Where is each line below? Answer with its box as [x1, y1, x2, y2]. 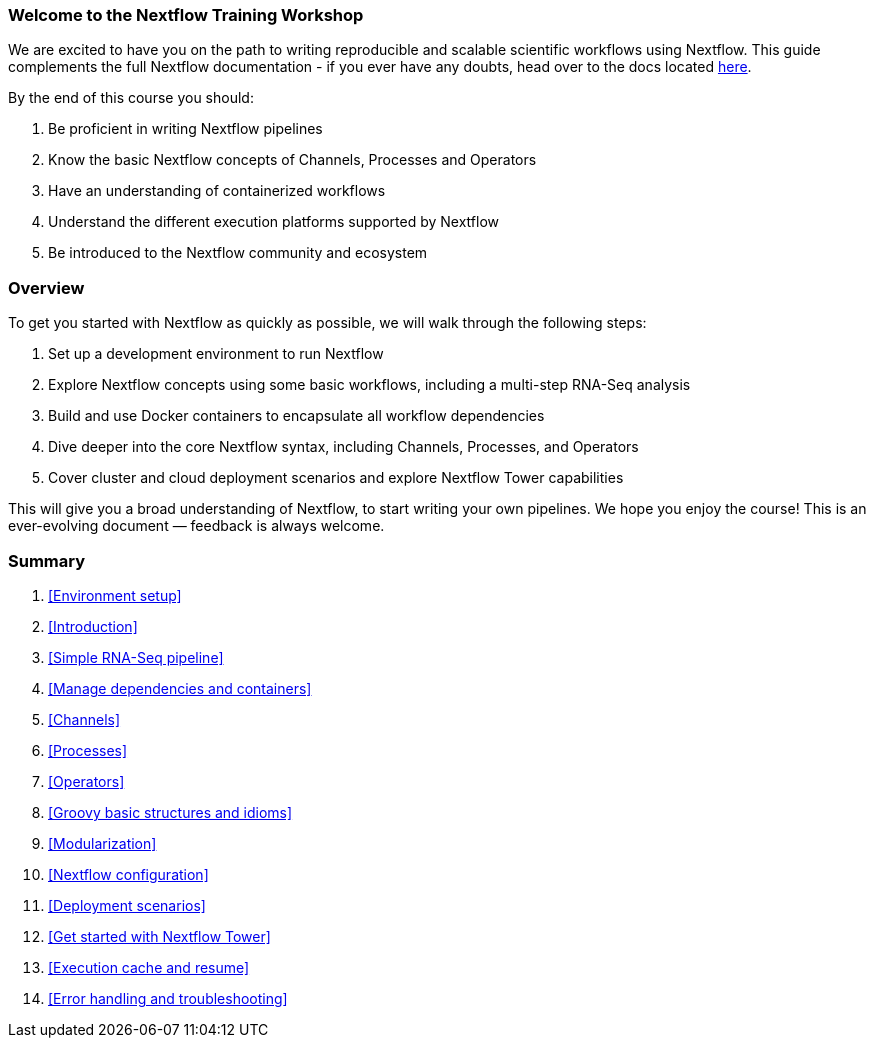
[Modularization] [48, 834, 157, 852]
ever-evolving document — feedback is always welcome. [8, 517, 385, 535]
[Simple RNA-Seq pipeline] [48, 648, 224, 666]
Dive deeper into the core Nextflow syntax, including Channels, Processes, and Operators [48, 438, 639, 456]
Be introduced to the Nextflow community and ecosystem [48, 244, 428, 262]
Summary [8, 550, 86, 571]
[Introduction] [48, 617, 138, 635]
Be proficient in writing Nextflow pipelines [48, 120, 323, 138]
